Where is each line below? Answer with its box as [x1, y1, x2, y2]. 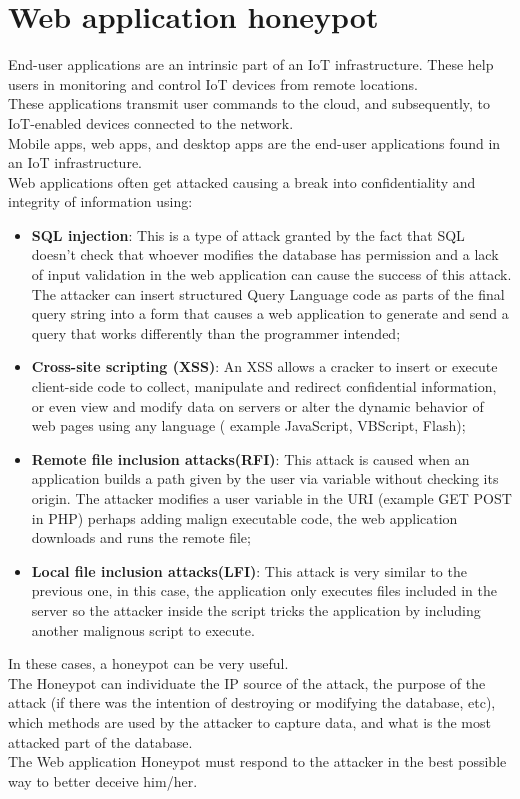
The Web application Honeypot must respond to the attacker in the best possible [8, 751, 507, 772]
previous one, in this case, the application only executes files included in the [31, 580, 497, 601]
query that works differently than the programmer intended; [31, 322, 401, 343]
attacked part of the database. [8, 731, 193, 752]
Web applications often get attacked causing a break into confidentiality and [8, 171, 476, 192]
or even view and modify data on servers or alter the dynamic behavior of [31, 395, 484, 416]
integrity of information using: [8, 191, 193, 212]
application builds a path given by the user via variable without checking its [31, 468, 499, 489]
